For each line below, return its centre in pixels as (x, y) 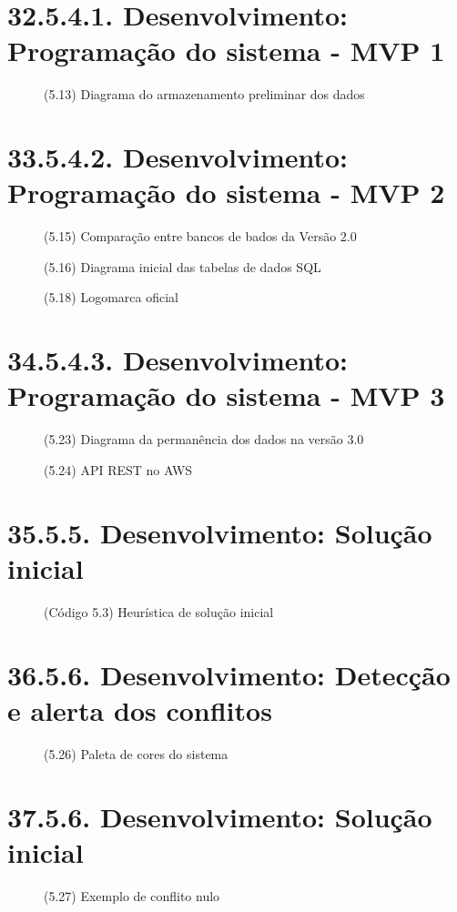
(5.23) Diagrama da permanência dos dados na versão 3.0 (204, 439)
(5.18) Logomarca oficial (112, 297)
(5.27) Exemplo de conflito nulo (132, 895)
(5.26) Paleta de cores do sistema (136, 753)
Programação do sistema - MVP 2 (226, 193)
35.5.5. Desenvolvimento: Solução (220, 532)
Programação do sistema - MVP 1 (226, 51)
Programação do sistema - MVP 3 (226, 395)
